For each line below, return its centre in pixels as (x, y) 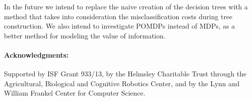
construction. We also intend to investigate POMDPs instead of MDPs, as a (120, 26)
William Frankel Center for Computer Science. (75, 93)
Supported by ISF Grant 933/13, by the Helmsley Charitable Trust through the (125, 74)
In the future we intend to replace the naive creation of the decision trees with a (126, 6)
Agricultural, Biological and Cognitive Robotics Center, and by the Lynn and (122, 83)
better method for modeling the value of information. (85, 35)
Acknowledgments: (36, 54)
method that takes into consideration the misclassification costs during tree (118, 16)
